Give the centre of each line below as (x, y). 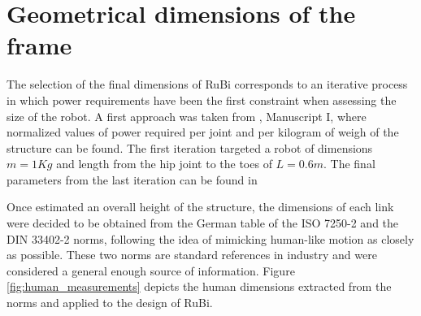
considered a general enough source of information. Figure (151, 270)
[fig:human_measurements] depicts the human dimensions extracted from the (199, 286)
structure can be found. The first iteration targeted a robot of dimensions (190, 147)
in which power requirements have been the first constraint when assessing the (202, 100)
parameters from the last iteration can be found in (132, 179)
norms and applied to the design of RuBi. (110, 303)
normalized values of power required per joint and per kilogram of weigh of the (203, 132)
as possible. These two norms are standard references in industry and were (192, 255)
